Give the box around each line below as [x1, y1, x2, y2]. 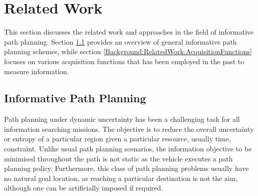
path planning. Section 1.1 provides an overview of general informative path [4, 36, 237, 47]
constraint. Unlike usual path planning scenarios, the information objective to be [4, 143, 252, 154]
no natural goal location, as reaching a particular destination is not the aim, [4, 172, 238, 183]
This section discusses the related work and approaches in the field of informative [4, 27, 254, 37]
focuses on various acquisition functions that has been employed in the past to [4, 56, 244, 66]
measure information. [4, 66, 69, 76]
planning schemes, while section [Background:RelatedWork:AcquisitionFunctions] [4, 46, 252, 57]
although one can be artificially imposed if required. [4, 182, 163, 193]
